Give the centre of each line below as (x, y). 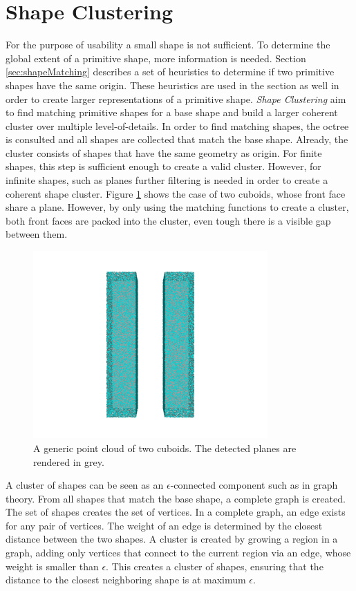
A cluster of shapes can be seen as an (85, 485)
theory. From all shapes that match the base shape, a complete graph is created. (176, 498)
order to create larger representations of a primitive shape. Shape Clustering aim (176, 98)
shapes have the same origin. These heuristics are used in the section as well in (172, 85)
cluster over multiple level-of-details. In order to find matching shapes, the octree (177, 125)
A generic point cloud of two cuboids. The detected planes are (165, 448)
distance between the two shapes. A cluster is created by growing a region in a (172, 539)
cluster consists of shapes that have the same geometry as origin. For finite (164, 152)
